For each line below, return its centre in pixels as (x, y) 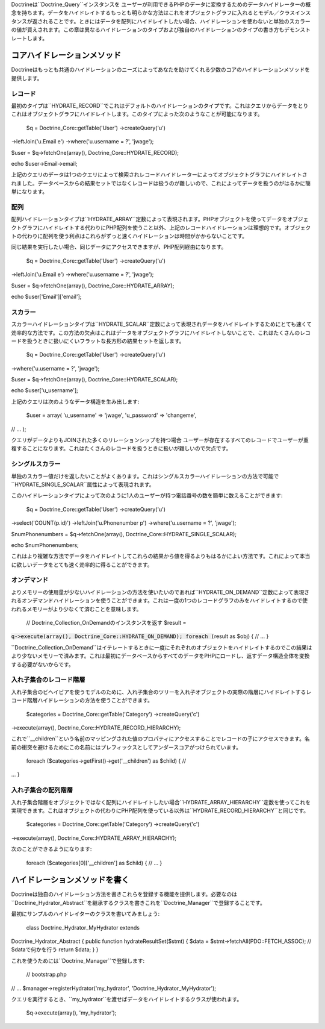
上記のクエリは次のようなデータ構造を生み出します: (75, 401)
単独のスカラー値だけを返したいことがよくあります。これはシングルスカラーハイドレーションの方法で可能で (145, 476)
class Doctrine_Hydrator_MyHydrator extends (83, 927)
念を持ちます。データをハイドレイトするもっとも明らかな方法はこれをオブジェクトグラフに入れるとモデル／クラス (153, 13)
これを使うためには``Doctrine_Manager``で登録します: (78, 960)
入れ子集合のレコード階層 (48, 680)
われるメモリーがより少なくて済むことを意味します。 (76, 609)
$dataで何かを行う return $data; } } (55, 949)
